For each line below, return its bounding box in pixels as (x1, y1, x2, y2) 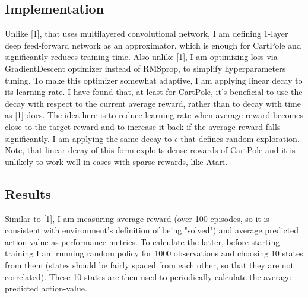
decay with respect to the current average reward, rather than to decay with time (5, 97, 301, 109)
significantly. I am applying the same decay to (5, 132, 172, 144)
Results (5, 184, 51, 202)
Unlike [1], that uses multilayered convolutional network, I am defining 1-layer (5, 27, 288, 40)
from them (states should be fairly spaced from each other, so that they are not (5, 258, 294, 271)
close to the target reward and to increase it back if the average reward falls (5, 120, 281, 132)
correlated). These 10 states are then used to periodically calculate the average (5, 270, 291, 283)
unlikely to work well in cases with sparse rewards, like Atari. (5, 155, 228, 167)
